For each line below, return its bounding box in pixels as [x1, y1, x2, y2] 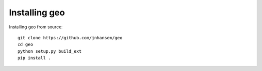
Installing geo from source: [9, 24, 63, 30]
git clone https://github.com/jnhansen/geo [17, 35, 123, 40]
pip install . [17, 55, 51, 61]
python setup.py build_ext [17, 48, 82, 54]
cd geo [17, 42, 33, 47]
